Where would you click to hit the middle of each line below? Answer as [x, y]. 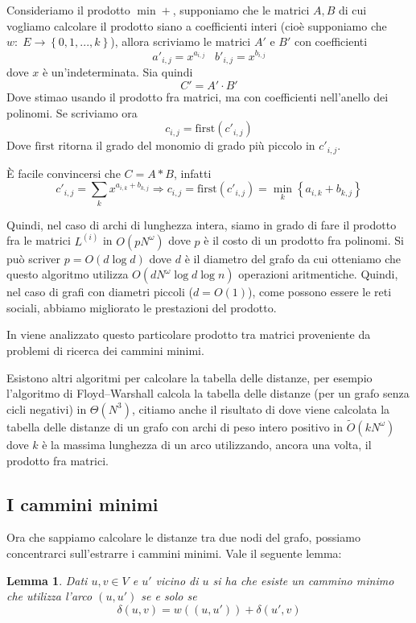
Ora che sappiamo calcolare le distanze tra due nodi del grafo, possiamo [183, 537]
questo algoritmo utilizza [68, 274]
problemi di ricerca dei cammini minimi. [105, 350]
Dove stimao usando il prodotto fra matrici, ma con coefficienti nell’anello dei [198, 96]
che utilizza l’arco [49, 596]
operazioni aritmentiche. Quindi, [318, 274]
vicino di [177, 580]
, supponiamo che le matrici [241, 10]
